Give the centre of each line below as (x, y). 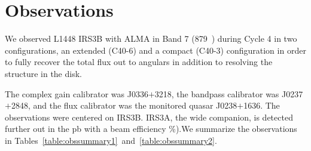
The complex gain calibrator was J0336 (77, 93)
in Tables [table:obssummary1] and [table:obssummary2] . (111, 140)
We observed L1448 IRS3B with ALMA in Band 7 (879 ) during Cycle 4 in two (151, 38)
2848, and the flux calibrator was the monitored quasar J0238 (124, 105)
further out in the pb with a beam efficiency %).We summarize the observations (151, 129)
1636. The (262, 105)
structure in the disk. (43, 73)
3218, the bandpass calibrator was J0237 (229, 93)
